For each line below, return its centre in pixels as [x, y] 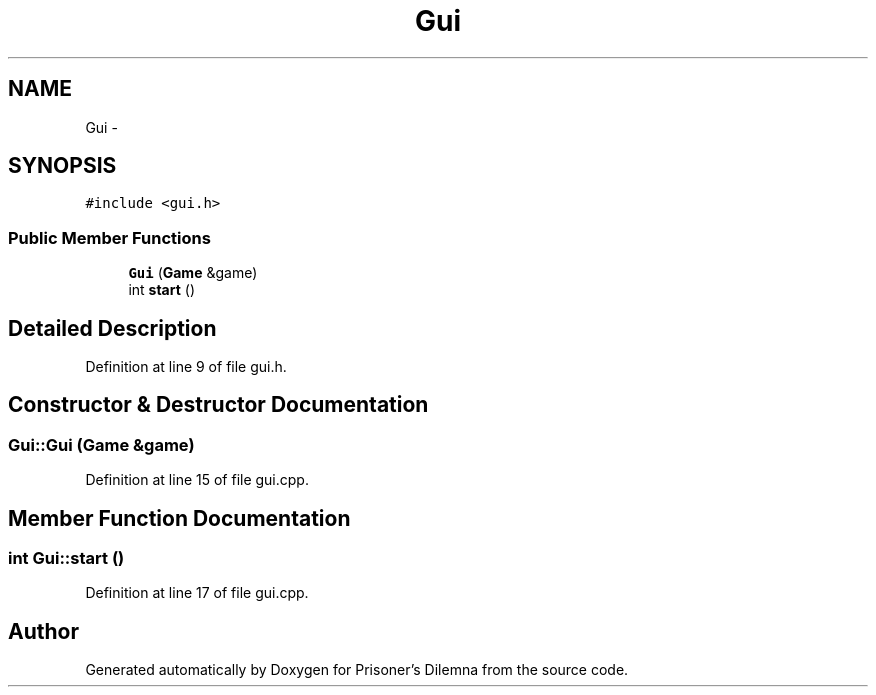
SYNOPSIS [62, 166]
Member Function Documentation [179, 518]
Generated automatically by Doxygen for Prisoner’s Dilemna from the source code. [357, 670]
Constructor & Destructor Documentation [218, 405]
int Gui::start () [66, 558]
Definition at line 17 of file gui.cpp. [197, 593]
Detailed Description [112, 328]
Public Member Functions [109, 237]
